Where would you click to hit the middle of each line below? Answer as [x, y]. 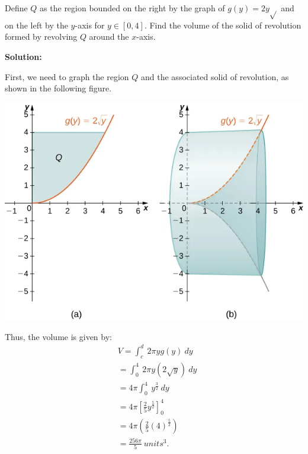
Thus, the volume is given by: [58, 336]
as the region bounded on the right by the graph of [132, 8]
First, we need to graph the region [67, 76]
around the [109, 36]
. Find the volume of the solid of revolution [223, 25]
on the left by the [36, 25]
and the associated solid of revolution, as [215, 76]
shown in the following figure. [58, 88]
